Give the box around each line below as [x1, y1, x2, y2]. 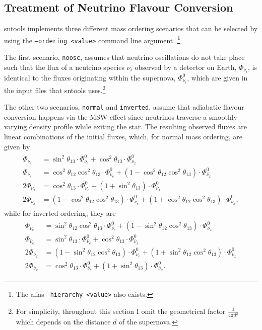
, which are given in [187, 72, 248, 82]
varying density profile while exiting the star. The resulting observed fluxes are [4, 121, 247, 132]
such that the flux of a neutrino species [4, 61, 125, 72]
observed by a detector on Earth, [135, 61, 237, 72]
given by [4, 141, 30, 151]
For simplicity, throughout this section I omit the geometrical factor [16, 305, 226, 316]
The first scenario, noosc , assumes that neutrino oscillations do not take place [4, 52, 245, 62]
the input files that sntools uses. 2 [4, 83, 106, 95]
